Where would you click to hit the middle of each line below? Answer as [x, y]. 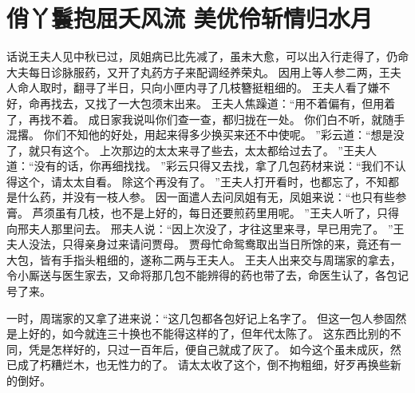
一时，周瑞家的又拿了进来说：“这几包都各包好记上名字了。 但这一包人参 [196, 318]
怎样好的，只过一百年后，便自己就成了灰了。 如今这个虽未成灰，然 [226, 349]
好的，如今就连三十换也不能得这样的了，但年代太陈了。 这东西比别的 [209, 333]
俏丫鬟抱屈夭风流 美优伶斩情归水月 [190, 18]
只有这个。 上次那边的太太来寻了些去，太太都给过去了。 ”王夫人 [208, 150]
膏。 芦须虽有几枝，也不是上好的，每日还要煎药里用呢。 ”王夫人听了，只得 [203, 213]
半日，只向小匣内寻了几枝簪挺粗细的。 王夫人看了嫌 [243, 87]
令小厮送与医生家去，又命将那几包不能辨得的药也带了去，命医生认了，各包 [202, 275]
